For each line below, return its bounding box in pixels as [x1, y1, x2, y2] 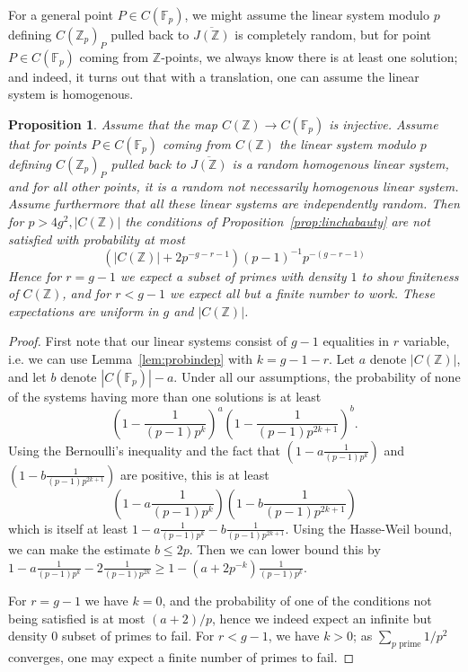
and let [8, 367, 47, 385]
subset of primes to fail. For [61, 626, 215, 645]
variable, [402, 332, 450, 350]
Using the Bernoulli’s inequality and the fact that [8, 440, 280, 459]
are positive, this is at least [119, 464, 269, 483]
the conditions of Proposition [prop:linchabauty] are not [125, 211, 430, 230]
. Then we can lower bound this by [189, 540, 381, 559]
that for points [8, 134, 87, 153]
